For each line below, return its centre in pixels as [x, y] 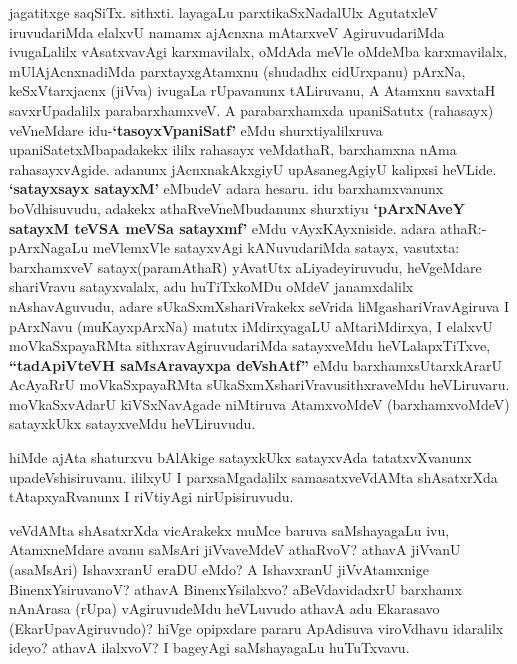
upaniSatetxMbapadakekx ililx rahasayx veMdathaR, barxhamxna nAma [233, 149]
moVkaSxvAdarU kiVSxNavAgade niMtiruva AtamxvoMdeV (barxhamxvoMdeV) [259, 403]
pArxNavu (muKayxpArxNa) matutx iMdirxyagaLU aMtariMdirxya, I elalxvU [251, 325]
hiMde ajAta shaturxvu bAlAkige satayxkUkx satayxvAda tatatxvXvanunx [240, 457]
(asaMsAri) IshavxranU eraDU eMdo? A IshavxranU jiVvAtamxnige [219, 569]
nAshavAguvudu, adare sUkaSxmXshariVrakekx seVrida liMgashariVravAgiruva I [259, 305]
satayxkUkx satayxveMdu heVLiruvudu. [132, 423]
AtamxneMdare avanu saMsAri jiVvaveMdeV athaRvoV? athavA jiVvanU [235, 549]
